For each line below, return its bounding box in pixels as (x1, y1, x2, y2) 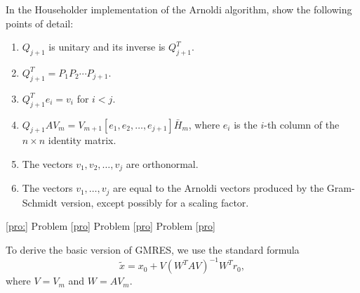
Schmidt (22, 195, 58, 209)
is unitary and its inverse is (48, 39, 166, 54)
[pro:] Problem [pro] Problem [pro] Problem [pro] (6, 219, 215, 233)
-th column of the (264, 117, 340, 131)
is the (234, 117, 258, 131)
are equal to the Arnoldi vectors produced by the (113, 181, 324, 195)
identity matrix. (48, 133, 116, 148)
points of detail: (6, 15, 74, 30)
